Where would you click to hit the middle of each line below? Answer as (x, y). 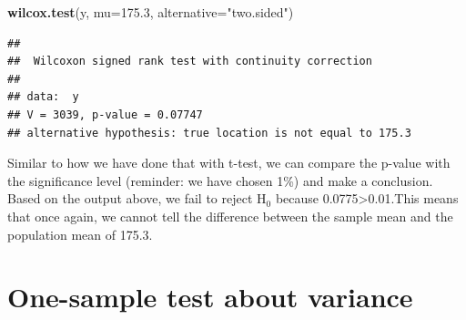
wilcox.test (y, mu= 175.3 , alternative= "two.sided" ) (151, 12)
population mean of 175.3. (80, 234)
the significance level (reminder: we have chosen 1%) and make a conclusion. (220, 180)
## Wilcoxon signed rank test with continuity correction (190, 62)
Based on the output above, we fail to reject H (137, 198)
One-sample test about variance (210, 297)
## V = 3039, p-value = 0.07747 (105, 114)
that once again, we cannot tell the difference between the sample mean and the (230, 216)
